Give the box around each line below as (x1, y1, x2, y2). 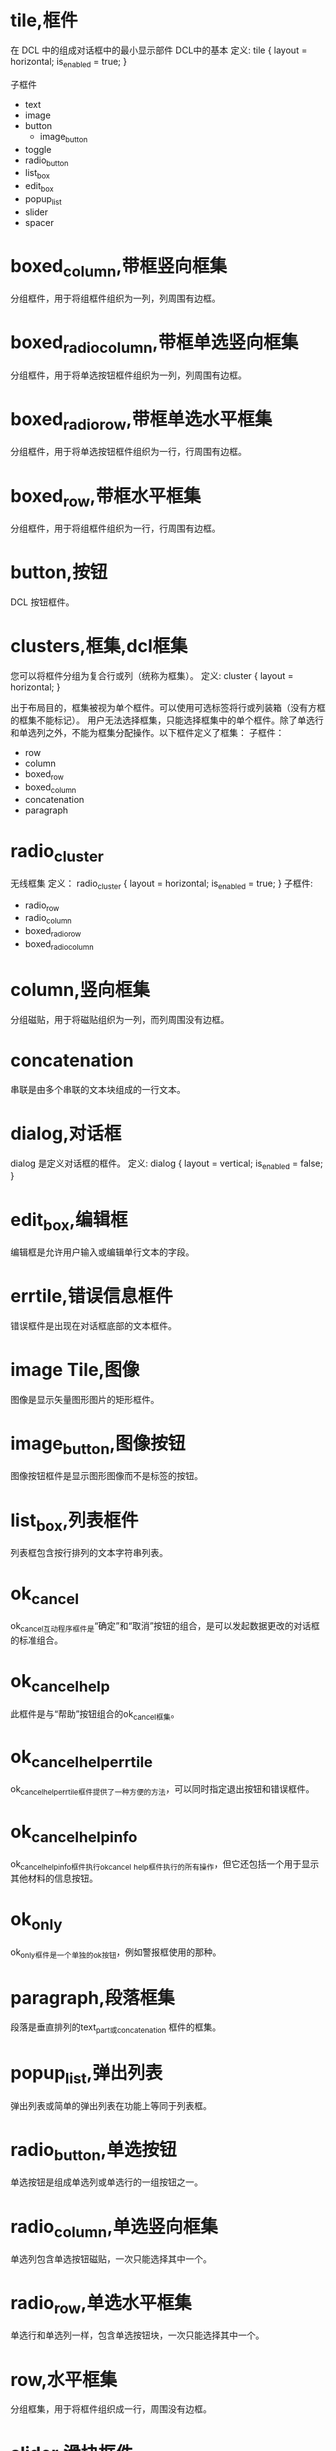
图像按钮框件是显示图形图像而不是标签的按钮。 (10, 1470, 203, 1482)
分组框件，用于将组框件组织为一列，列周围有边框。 (10, 292, 221, 305)
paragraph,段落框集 (10, 1986, 175, 2009)
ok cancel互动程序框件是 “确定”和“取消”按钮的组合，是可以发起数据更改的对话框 (10, 1620, 320, 1635)
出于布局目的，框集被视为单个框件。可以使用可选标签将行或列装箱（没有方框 (10, 701, 326, 713)
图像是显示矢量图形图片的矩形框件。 (10, 1393, 160, 1405)
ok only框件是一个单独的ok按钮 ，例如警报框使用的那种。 (10, 1946, 222, 1960)
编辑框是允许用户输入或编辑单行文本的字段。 (10, 1246, 195, 1258)
